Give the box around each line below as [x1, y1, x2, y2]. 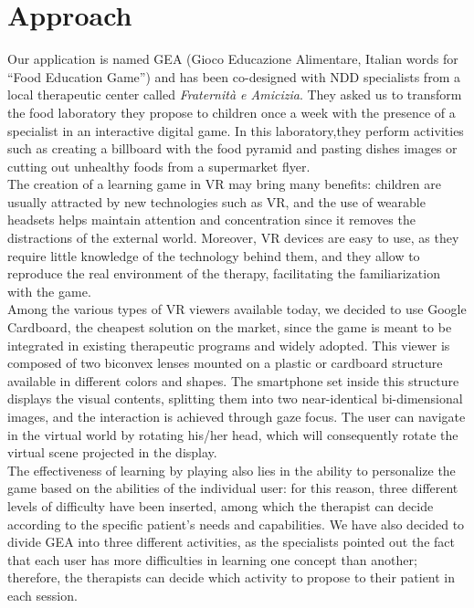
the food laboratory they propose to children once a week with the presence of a [7, 102, 456, 121]
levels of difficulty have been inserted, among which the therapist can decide [7, 496, 434, 515]
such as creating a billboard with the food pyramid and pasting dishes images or [7, 139, 458, 158]
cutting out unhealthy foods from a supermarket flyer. [7, 156, 311, 175]
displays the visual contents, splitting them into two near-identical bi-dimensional [7, 389, 463, 408]
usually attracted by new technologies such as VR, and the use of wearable [7, 192, 426, 211]
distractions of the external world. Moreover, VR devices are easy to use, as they [7, 228, 459, 247]
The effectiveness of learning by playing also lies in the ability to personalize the [7, 460, 456, 479]
